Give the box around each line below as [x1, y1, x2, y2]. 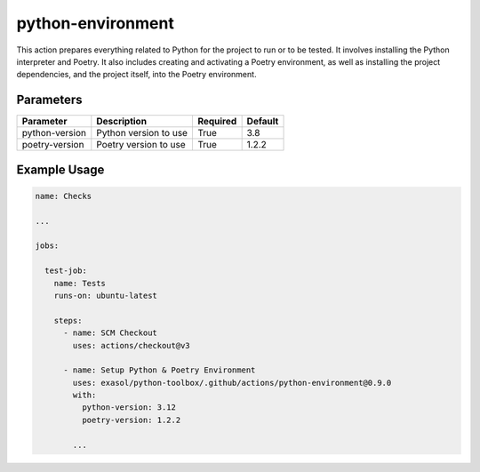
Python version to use [96, 127, 188, 140]
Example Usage [16, 162, 105, 177]
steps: [53, 316, 83, 325]
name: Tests [53, 278, 107, 288]
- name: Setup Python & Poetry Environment [63, 365, 256, 375]
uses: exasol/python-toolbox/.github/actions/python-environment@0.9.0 [72, 378, 392, 388]
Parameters [16, 92, 83, 108]
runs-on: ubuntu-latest [53, 290, 157, 300]
